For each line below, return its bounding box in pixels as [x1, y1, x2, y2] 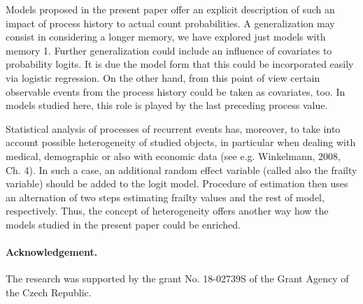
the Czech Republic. [6, 284, 92, 299]
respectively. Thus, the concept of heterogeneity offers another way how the [6, 203, 329, 218]
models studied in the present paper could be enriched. [6, 217, 241, 231]
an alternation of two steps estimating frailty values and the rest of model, [6, 189, 325, 204]
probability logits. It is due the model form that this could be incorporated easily [6, 57, 354, 71]
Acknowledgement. [6, 245, 98, 259]
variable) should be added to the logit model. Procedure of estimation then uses [6, 176, 348, 191]
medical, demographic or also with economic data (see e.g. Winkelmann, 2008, [6, 148, 341, 163]
